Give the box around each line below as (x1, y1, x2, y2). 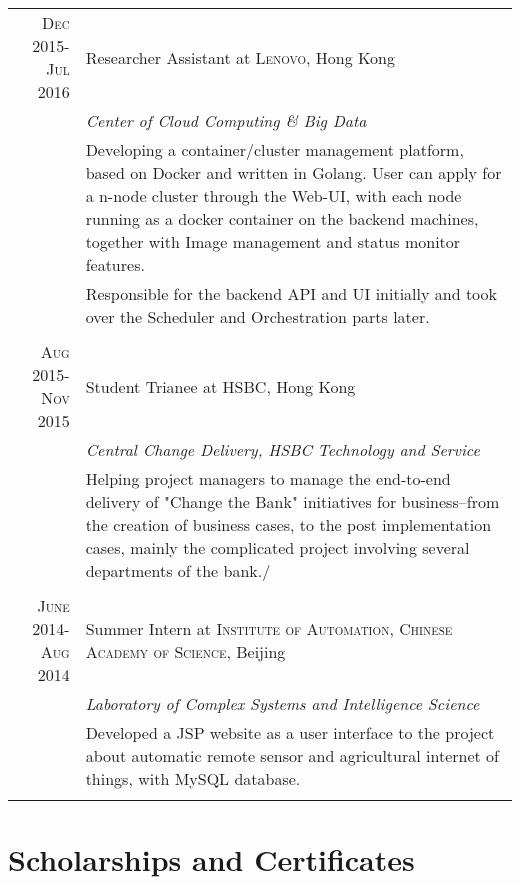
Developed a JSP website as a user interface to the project (85, 721, 495, 744)
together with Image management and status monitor (85, 230, 461, 253)
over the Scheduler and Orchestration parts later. (85, 305, 430, 328)
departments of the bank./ (85, 559, 271, 582)
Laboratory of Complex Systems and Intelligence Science (85, 692, 480, 715)
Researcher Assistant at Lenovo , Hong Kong (85, 45, 395, 69)
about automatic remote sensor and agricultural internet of (85, 744, 499, 767)
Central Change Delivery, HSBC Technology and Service (85, 438, 480, 461)
